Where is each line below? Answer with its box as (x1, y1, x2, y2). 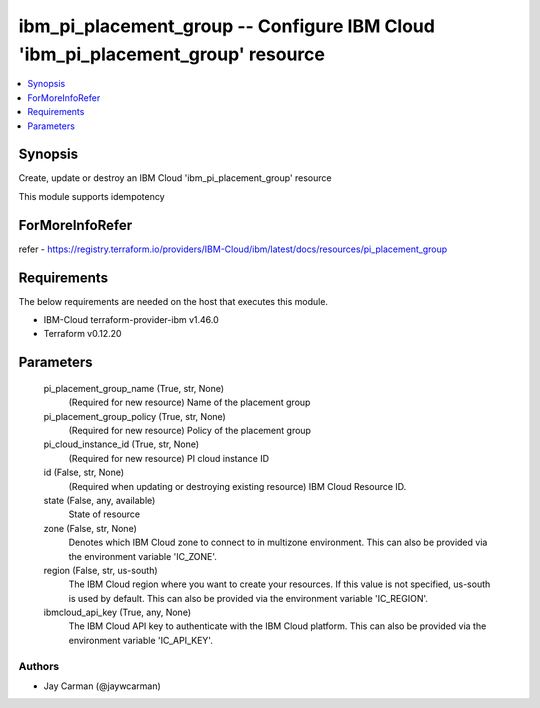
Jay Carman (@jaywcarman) (43, 680, 162, 692)
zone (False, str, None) (43, 522, 137, 534)
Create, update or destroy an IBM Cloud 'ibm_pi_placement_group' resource (18, 172, 332, 184)
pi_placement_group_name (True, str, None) (43, 382, 225, 394)
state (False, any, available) (43, 494, 156, 506)
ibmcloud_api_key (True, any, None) (43, 606, 192, 619)
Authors (18, 659, 60, 673)
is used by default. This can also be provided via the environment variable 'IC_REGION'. (68, 592, 429, 604)
